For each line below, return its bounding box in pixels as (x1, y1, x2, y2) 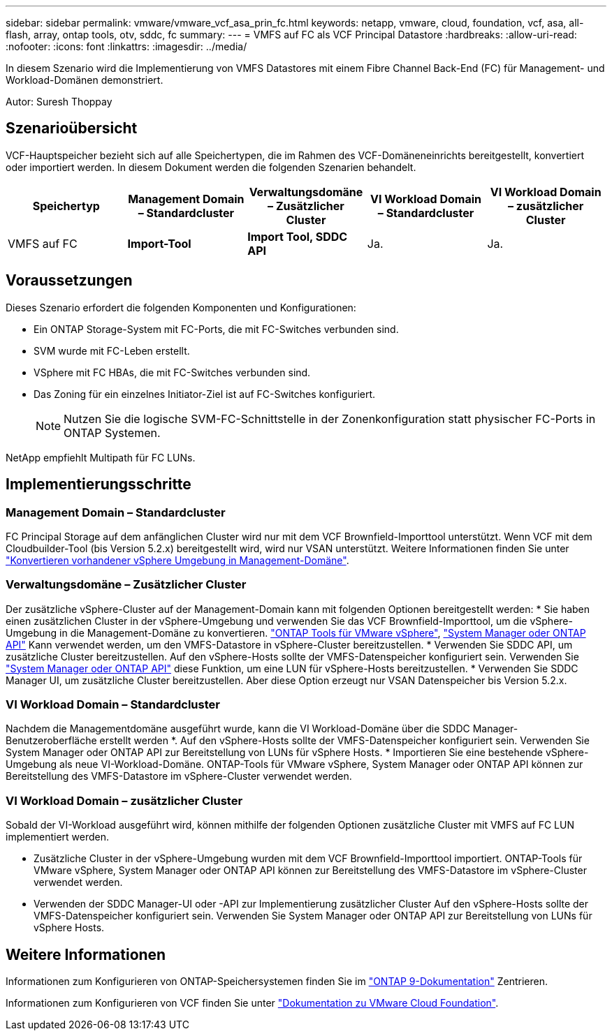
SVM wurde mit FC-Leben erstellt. (34, 344, 190, 357)
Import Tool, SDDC (247, 229, 348, 244)
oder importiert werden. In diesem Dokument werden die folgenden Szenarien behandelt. (6, 161, 416, 173)
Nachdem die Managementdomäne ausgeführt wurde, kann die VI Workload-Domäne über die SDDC (6, 723, 470, 735)
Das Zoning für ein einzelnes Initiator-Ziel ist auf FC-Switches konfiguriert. (34, 387, 376, 400)
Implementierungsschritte (6, 475, 191, 494)
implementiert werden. (6, 831, 110, 843)
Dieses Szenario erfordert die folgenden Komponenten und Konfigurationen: (6, 301, 356, 313)
